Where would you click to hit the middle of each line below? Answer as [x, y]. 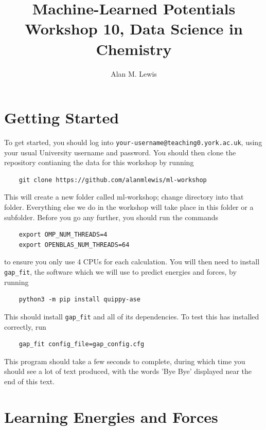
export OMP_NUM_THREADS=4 [63, 235]
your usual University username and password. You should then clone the [120, 152]
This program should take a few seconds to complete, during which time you [125, 361]
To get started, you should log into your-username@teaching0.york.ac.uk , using [133, 142]
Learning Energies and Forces [111, 416]
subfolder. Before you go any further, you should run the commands [111, 217]
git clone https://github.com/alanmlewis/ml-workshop [113, 180]
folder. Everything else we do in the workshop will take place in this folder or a [129, 207]
